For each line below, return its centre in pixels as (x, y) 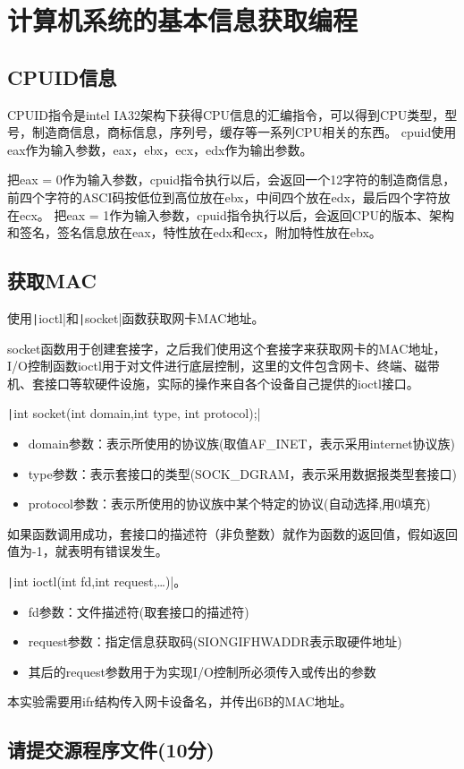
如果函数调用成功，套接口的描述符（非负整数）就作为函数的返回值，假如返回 (232, 533)
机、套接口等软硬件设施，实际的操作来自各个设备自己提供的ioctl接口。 (213, 383)
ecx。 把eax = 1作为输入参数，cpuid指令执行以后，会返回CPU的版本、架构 (236, 214)
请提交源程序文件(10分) (111, 750)
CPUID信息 (62, 77)
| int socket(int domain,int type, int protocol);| (134, 413)
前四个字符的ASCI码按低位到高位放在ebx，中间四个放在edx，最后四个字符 (223, 197)
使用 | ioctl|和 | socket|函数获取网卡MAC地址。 (136, 317)
